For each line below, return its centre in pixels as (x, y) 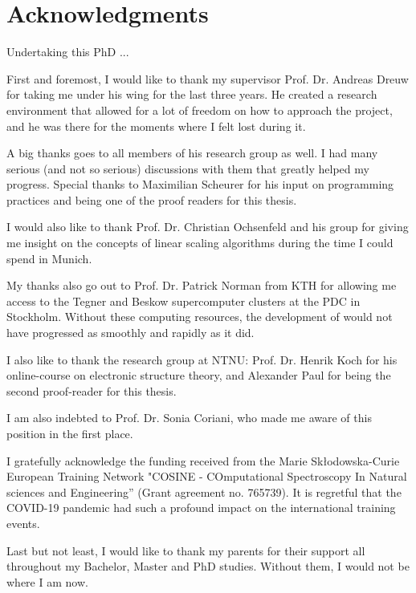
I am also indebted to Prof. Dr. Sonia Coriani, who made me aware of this (189, 418)
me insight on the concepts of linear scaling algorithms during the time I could (200, 243)
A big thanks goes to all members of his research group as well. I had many (192, 153)
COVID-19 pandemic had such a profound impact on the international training (201, 508)
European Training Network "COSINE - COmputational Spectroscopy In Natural (207, 476)
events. (23, 523)
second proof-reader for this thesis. (92, 390)
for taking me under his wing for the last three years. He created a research (192, 94)
